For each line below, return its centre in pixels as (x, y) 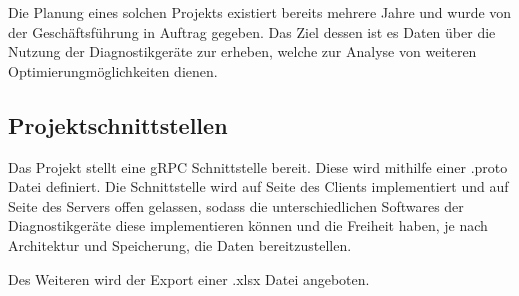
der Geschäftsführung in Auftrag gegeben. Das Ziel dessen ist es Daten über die (252, 31)
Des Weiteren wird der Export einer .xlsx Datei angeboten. (189, 278)
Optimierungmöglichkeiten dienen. (113, 70)
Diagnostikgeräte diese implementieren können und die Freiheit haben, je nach (248, 225)
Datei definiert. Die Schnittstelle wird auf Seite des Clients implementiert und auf (258, 186)
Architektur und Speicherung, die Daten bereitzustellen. (180, 244)
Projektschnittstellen (118, 124)
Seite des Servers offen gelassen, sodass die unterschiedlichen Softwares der (236, 205)
